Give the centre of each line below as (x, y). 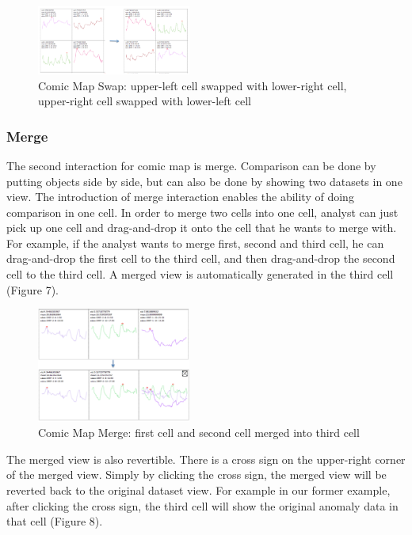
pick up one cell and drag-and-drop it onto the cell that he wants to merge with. (202, 228)
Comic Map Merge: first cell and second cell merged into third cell (199, 433)
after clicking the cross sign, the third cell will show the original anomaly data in (202, 505)
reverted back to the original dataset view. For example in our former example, (198, 489)
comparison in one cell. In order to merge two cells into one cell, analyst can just (202, 212)
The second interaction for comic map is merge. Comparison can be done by (191, 165)
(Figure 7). (32, 289)
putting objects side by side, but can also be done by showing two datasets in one (204, 181)
